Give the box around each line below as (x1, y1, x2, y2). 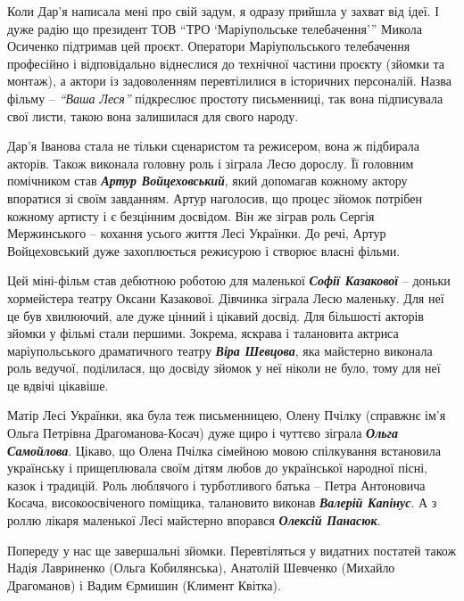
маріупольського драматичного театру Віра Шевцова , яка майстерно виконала (7, 341, 433, 359)
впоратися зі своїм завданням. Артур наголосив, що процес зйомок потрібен (7, 188, 422, 207)
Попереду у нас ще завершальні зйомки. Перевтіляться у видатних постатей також (7, 540, 457, 559)
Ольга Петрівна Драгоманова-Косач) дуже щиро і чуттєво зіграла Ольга (7, 424, 398, 442)
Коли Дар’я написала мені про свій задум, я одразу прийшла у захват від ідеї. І (7, 2, 439, 20)
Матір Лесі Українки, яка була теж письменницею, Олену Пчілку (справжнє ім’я (7, 406, 446, 424)
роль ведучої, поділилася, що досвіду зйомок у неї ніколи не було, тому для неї (7, 358, 441, 377)
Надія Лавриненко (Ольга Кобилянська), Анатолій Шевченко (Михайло (7, 558, 395, 577)
